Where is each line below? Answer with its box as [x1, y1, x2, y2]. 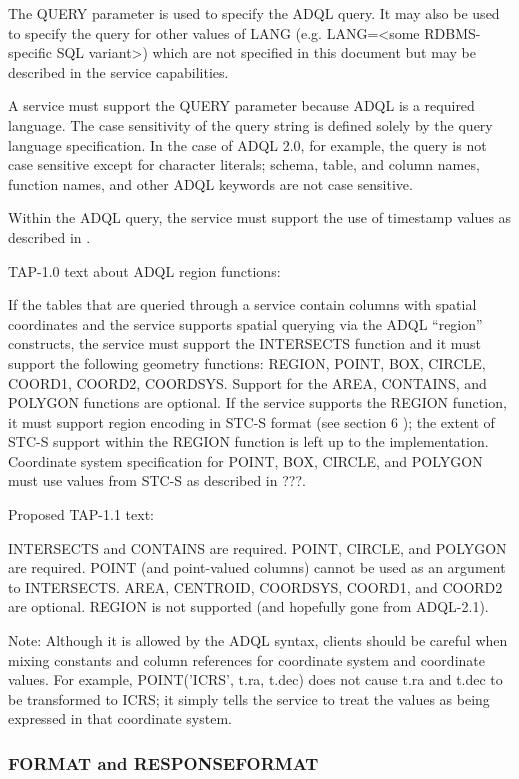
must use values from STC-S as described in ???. [8, 470, 306, 491]
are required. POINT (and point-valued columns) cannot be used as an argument [8, 557, 506, 578]
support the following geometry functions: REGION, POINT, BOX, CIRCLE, [8, 352, 486, 373]
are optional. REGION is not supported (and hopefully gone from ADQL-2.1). [8, 596, 489, 617]
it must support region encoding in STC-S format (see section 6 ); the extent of [8, 411, 495, 432]
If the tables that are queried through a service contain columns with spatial [8, 294, 477, 315]
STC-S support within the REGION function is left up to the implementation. [8, 431, 489, 452]
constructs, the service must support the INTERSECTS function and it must [8, 333, 481, 354]
